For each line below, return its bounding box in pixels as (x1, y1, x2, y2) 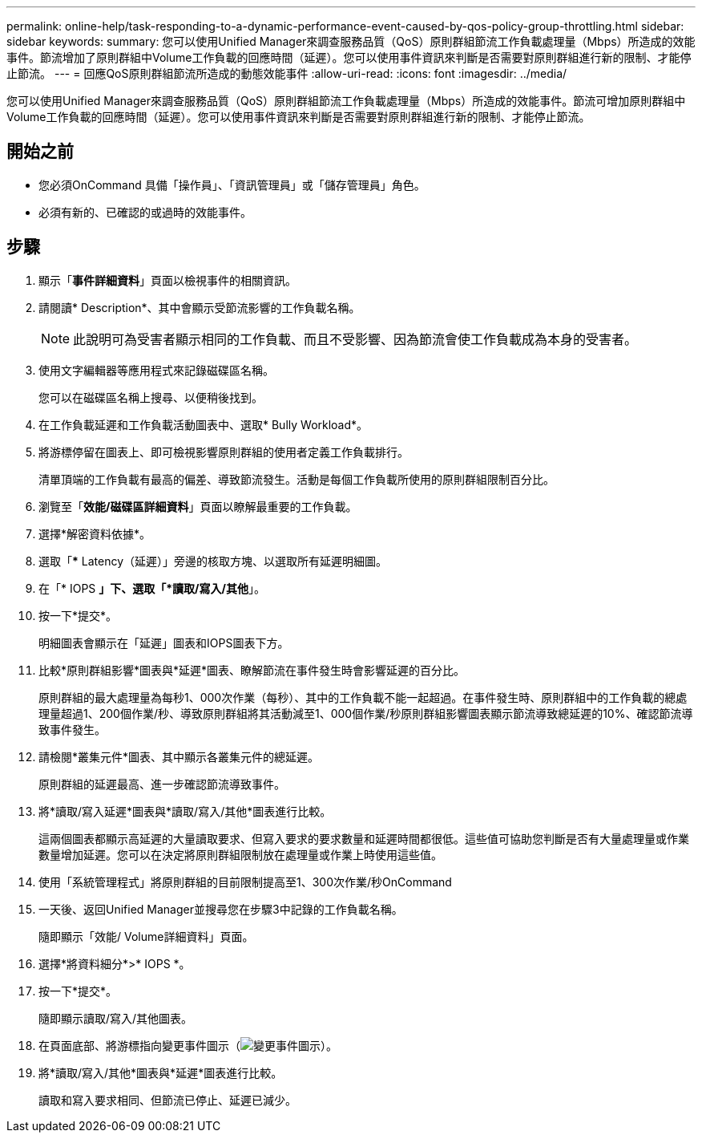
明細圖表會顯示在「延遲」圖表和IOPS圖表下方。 (38, 635, 289, 650)
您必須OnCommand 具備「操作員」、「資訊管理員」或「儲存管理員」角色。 (38, 177, 426, 192)
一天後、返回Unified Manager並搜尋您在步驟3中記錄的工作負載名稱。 (38, 902, 403, 916)
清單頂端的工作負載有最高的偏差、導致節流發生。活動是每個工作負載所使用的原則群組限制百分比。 (38, 472, 555, 486)
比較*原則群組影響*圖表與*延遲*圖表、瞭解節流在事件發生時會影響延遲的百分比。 (38, 663, 466, 677)
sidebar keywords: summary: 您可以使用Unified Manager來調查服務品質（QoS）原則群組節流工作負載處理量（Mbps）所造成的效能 (6, 34, 696, 48)
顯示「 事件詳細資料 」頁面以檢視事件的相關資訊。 (38, 273, 297, 287)
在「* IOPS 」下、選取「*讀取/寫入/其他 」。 (38, 581, 265, 595)
